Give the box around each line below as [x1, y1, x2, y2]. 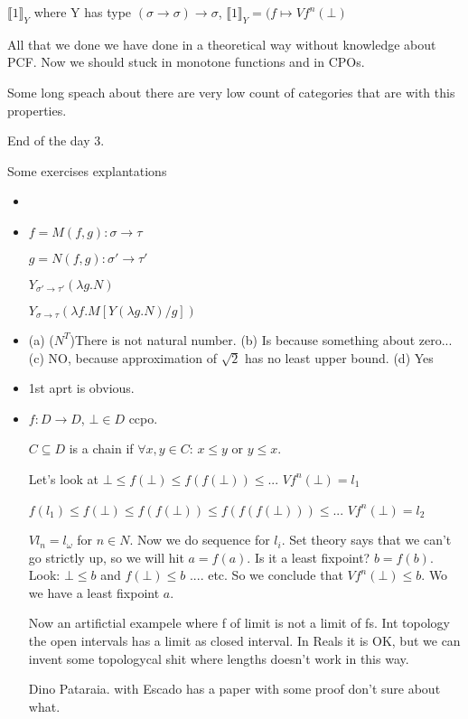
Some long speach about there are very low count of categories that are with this [7, 82, 455, 101]
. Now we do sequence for [129, 530, 270, 549]
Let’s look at [28, 469, 99, 488]
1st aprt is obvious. [28, 378, 135, 397]
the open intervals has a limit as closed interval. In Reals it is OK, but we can [28, 631, 461, 650]
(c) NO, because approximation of [28, 348, 217, 367]
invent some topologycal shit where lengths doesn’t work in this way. [28, 649, 409, 668]
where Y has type [33, 3, 132, 21]
